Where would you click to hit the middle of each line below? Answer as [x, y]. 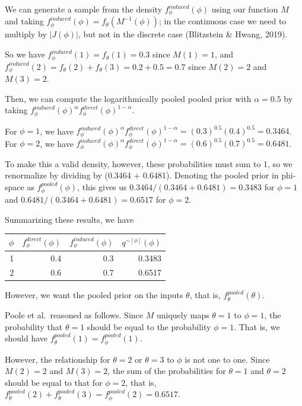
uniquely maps [183, 315]
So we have [25, 54]
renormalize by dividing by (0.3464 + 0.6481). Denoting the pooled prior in [142, 175]
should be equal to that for [54, 382]
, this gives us [102, 186]
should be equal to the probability [149, 326]
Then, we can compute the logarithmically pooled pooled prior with [128, 98]
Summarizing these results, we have [69, 219]
